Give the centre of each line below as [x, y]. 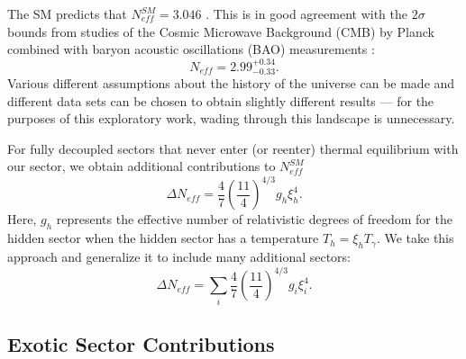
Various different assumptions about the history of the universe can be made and [231, 83]
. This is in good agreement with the [306, 13]
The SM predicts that [67, 13]
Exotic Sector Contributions [141, 343]
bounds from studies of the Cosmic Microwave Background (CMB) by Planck [221, 31]
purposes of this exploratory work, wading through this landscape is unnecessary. [231, 118]
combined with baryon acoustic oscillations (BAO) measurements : [191, 49]
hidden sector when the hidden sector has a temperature [163, 238]
